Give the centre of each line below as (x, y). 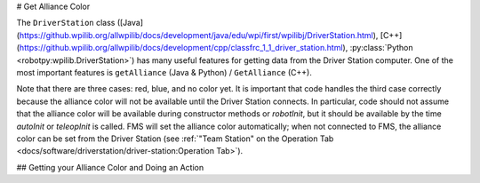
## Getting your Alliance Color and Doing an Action (110, 167)
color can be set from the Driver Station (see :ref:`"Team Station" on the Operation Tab (175, 139)
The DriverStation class (66, 23)
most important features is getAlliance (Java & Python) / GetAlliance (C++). (164, 72)
